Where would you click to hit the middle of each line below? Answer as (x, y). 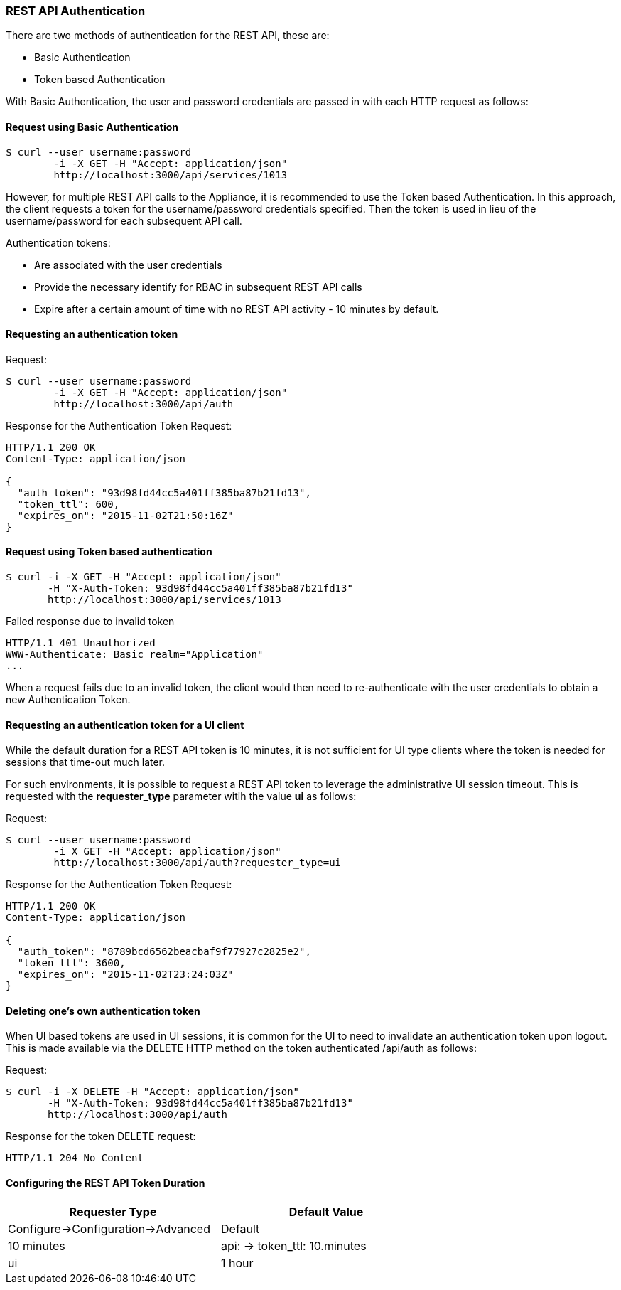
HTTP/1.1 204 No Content (75, 1158)
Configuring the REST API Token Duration (106, 1183)
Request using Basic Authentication (92, 127)
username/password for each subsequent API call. (124, 220)
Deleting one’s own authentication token (103, 1011)
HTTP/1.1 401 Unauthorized (81, 643)
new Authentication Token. (68, 700)
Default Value (326, 1211)
